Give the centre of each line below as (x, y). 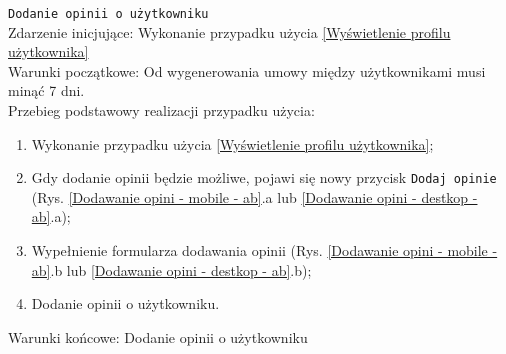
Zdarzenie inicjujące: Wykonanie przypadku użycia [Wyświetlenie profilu (229, 31)
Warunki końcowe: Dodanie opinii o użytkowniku (158, 336)
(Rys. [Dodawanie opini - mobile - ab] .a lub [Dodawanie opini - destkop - (254, 196)
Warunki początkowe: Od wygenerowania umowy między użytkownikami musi (247, 70)
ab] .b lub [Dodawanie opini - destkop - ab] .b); (171, 269)
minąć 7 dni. (46, 90)
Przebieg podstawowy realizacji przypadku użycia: (161, 110)
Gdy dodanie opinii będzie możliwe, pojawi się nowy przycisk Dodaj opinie (264, 177)
